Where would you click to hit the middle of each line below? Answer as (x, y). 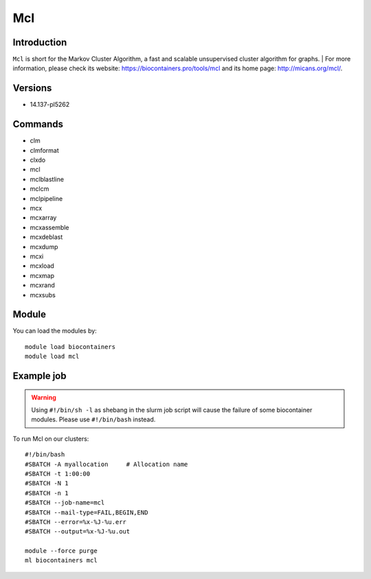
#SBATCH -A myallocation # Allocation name (106, 464)
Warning (44, 397)
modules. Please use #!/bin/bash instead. (93, 419)
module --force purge (61, 551)
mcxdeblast (46, 237)
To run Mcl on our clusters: (51, 439)
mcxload (42, 266)
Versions (32, 88)
